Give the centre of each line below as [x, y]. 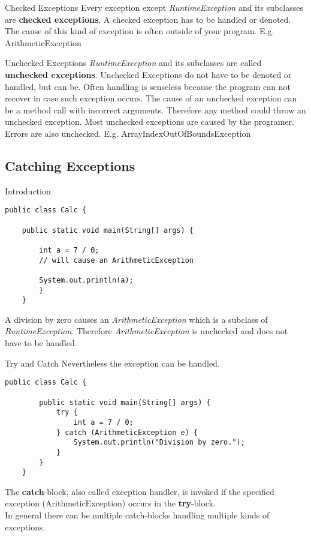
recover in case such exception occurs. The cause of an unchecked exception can [151, 98]
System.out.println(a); [86, 280]
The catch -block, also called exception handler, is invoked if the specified [140, 491]
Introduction [28, 190]
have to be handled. [41, 343]
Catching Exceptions [70, 165]
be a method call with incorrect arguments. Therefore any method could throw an [155, 109]
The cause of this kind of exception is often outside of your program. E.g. [140, 31]
